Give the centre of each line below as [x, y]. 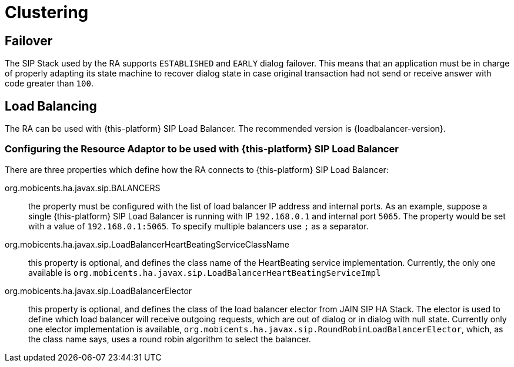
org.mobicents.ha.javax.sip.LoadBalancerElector [99, 291]
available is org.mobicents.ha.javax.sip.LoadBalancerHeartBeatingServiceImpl [205, 272]
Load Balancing [51, 106]
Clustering [47, 12]
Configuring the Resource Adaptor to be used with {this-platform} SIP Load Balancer [202, 149]
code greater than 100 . [49, 84]
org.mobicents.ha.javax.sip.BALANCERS [83, 188]
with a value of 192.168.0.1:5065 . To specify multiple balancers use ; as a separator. [198, 226]
